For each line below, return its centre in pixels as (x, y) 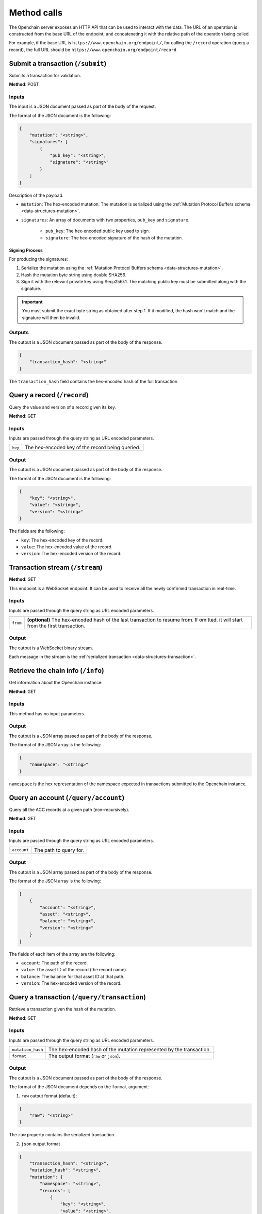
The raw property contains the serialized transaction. (62, 1135)
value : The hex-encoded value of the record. (67, 547)
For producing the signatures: (39, 259)
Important (33, 302)
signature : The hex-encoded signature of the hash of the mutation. (114, 237)
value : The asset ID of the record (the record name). (74, 970)
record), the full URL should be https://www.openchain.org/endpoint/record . (93, 50)
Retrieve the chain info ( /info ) (57, 671)
